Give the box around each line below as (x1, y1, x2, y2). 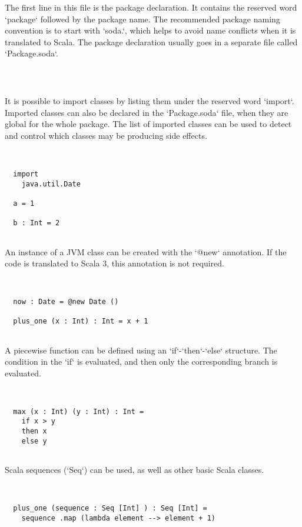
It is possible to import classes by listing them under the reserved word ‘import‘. (5, 95, 294, 107)
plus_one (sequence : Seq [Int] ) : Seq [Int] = (13, 503, 207, 512)
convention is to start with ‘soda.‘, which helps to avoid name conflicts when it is (5, 24, 296, 36)
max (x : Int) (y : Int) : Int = (13, 407, 144, 416)
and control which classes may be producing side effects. (5, 129, 207, 142)
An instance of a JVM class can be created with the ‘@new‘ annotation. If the (5, 245, 287, 258)
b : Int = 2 (13, 219, 60, 228)
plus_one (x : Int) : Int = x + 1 (13, 317, 148, 326)
